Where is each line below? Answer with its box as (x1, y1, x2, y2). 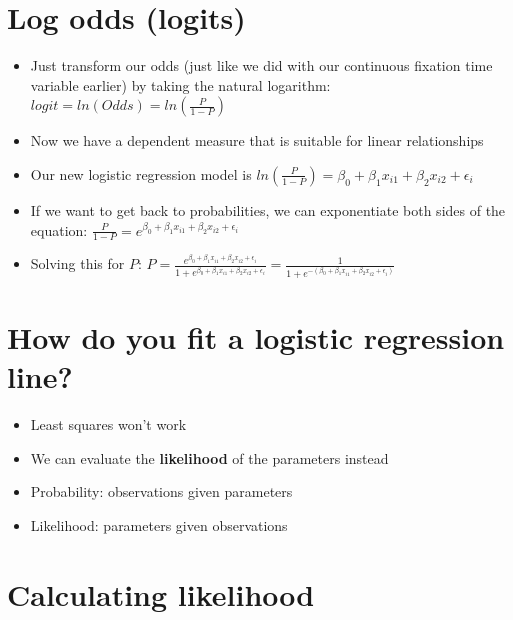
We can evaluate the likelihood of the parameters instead (30, 447, 389, 468)
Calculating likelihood (7, 573, 315, 614)
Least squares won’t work (30, 414, 187, 435)
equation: (30, 219, 88, 240)
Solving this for (30, 253, 125, 274)
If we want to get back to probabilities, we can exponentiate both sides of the (30, 199, 506, 220)
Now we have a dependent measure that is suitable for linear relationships (30, 130, 484, 151)
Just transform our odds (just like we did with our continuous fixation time (30, 55, 493, 76)
